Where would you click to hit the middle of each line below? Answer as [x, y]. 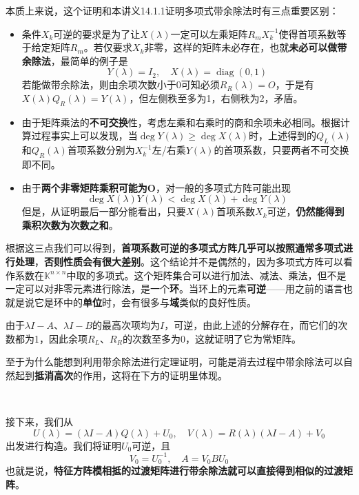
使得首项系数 [308, 33]
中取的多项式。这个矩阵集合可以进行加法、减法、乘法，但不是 [206, 275]
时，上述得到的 [282, 135]
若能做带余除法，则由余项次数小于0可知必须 [121, 84]
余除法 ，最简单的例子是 [75, 60]
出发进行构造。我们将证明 [63, 445]
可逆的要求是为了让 [97, 33]
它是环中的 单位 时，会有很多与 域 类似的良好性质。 [145, 302]
